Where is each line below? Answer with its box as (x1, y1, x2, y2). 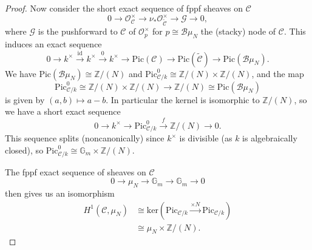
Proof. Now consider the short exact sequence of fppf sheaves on (5, 2, 243, 14)
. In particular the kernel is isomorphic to (106, 93, 260, 106)
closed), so (5, 143, 44, 156)
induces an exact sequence (5, 38, 102, 50)
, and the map (251, 67, 304, 79)
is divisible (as (179, 132, 232, 144)
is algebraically (242, 132, 297, 144)
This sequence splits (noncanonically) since (5, 132, 164, 144)
